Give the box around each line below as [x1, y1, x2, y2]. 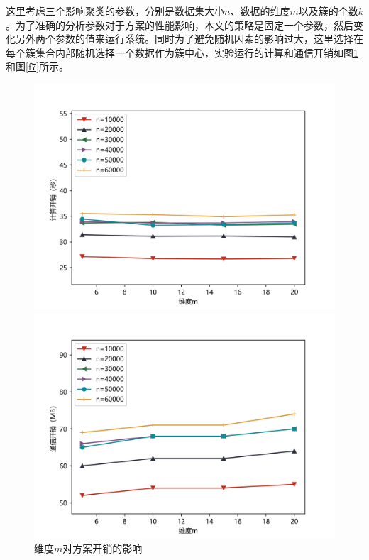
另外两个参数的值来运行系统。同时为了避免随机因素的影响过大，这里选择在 [15, 31, 363, 46]
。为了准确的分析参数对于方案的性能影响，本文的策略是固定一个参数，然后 [6, 17, 353, 32]
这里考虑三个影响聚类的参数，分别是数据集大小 [6, 4, 224, 18]
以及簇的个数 [298, 4, 358, 18]
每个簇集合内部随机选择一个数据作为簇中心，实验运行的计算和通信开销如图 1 [6, 45, 358, 60]
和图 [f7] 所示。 [6, 59, 70, 74]
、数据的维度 [230, 4, 290, 18]
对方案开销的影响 [62, 541, 143, 556]
